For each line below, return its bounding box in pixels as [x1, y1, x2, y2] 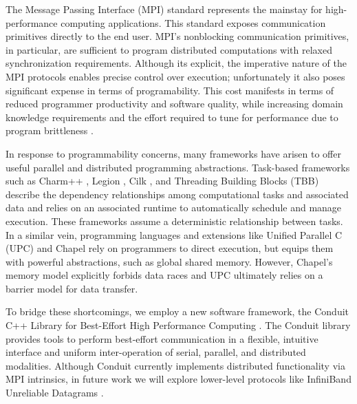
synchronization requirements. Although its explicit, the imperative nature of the [6, 56, 347, 70]
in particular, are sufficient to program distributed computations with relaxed [6, 42, 332, 56]
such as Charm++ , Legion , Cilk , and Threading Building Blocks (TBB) [6, 173, 319, 188]
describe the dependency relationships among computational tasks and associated [6, 187, 349, 201]
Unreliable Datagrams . [6, 385, 104, 400]
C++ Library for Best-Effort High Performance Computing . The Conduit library [6, 318, 351, 332]
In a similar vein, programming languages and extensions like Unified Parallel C [6, 227, 343, 242]
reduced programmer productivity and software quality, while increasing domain [6, 96, 343, 111]
